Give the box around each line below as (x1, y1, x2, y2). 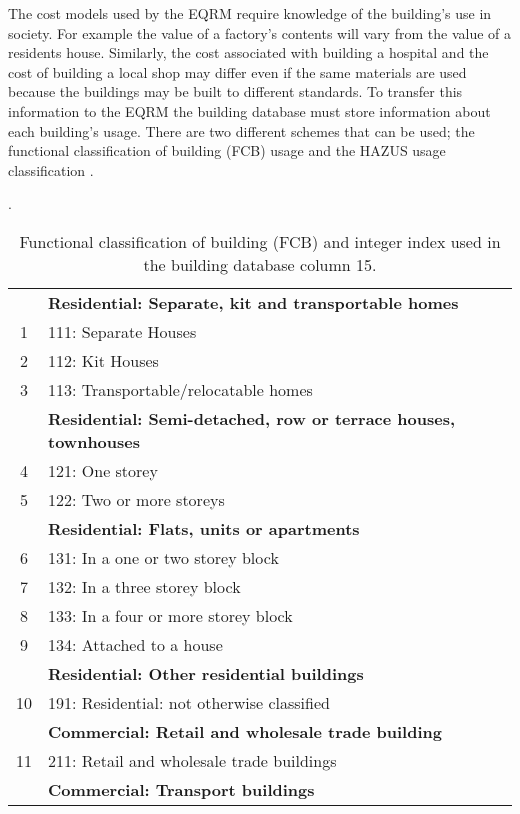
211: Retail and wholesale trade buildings (48, 748, 337, 772)
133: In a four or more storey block (48, 603, 293, 627)
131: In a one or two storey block (48, 545, 279, 569)
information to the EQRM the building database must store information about (8, 100, 491, 121)
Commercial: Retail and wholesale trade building (48, 719, 442, 743)
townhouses (48, 429, 140, 453)
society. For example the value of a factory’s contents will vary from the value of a (8, 22, 511, 43)
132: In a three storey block (48, 574, 241, 598)
